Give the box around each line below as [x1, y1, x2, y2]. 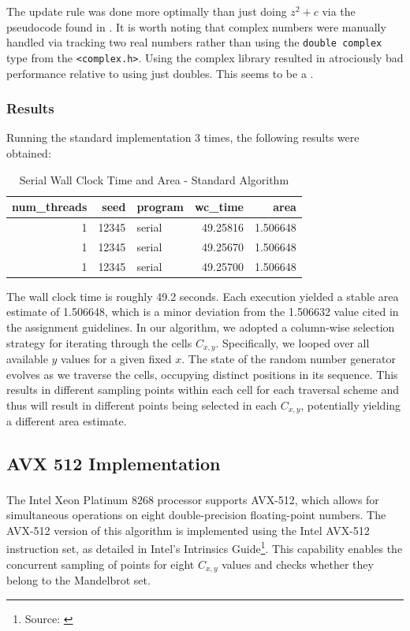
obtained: [6, 144, 51, 161]
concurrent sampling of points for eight [6, 555, 195, 572]
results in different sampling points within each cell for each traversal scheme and [6, 381, 400, 398]
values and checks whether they [222, 555, 374, 572]
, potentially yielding [300, 396, 401, 413]
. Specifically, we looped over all [215, 334, 370, 351]
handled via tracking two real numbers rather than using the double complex [6, 34, 382, 50]
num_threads [12, 199, 88, 215]
